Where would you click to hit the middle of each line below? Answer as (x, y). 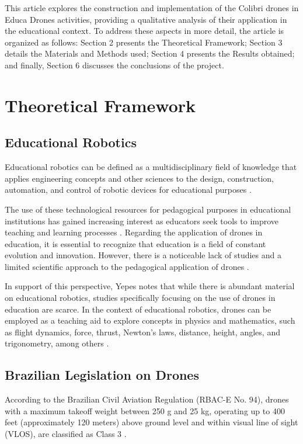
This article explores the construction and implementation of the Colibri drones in (152, 8)
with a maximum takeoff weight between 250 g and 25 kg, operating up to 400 (145, 410)
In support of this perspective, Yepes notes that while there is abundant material (150, 286)
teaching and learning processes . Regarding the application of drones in (134, 232)
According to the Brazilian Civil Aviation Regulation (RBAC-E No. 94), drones (147, 399)
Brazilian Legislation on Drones (102, 375)
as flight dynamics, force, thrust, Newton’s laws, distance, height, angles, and (142, 332)
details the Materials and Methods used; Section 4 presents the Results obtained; (150, 53)
